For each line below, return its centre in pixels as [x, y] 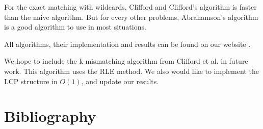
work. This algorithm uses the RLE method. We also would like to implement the [131, 71]
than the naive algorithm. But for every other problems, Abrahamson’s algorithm [131, 17]
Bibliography [50, 116]
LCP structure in [31, 81]
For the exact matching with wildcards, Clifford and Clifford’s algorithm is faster [130, 7]
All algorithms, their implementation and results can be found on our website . [127, 44]
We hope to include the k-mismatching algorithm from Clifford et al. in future [126, 61]
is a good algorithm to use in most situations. [75, 27]
